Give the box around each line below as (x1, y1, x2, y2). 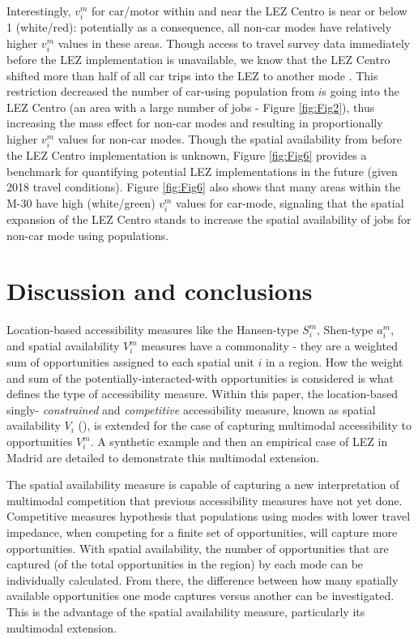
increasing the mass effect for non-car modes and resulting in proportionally (6, 114, 383, 131)
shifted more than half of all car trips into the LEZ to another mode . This (6, 66, 378, 84)
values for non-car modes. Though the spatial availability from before (58, 130, 402, 147)
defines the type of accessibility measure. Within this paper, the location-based (6, 385, 399, 402)
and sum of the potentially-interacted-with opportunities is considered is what (6, 369, 395, 386)
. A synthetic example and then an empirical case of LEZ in (90, 433, 388, 449)
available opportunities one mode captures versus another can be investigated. (6, 587, 395, 604)
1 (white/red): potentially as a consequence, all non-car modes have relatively (6, 19, 392, 36)
